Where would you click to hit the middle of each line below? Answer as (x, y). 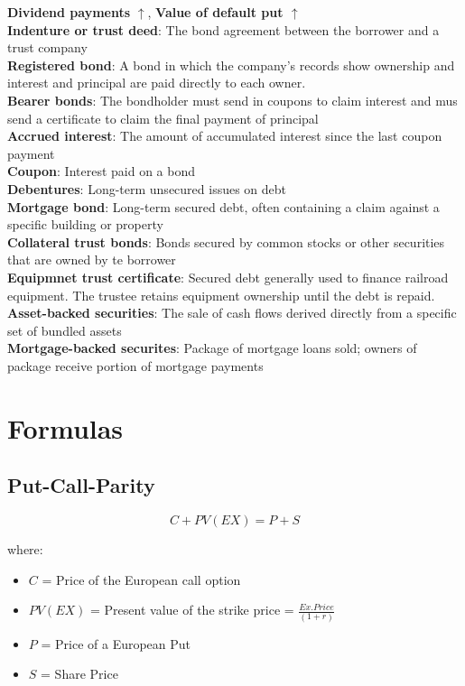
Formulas (65, 427)
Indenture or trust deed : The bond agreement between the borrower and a (223, 29)
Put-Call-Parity (81, 485)
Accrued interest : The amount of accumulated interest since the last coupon (225, 136)
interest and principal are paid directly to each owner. (157, 83)
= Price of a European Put (116, 643)
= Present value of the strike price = (192, 610)
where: (25, 549)
